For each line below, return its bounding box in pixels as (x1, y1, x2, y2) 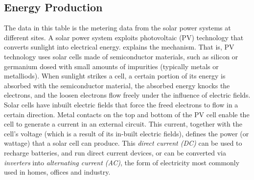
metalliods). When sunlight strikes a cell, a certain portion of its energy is (4, 71, 226, 81)
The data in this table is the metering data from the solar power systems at (4, 23, 231, 33)
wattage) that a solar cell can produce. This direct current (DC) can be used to (4, 138, 242, 148)
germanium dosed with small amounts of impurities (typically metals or (4, 61, 219, 71)
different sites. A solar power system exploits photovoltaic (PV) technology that (4, 32, 244, 42)
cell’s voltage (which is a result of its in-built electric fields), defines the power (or (4, 128, 249, 138)
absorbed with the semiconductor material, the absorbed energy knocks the (4, 80, 230, 90)
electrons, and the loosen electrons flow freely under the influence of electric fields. (4, 90, 251, 100)
